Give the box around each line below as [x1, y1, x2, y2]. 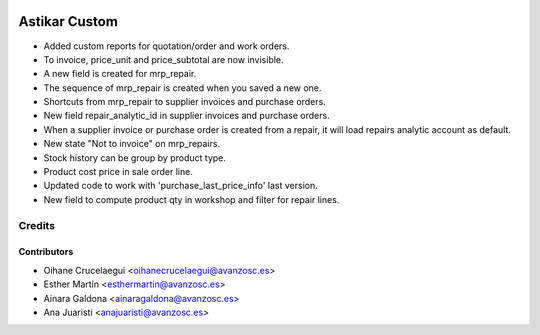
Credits [18, 218, 55, 232]
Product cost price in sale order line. [43, 166, 194, 178]
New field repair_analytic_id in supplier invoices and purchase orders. [43, 110, 330, 122]
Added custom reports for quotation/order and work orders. [43, 40, 290, 52]
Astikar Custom [18, 13, 119, 30]
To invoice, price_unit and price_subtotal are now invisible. [43, 53, 284, 65]
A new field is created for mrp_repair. [43, 68, 197, 80]
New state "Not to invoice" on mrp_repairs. [43, 138, 220, 150]
